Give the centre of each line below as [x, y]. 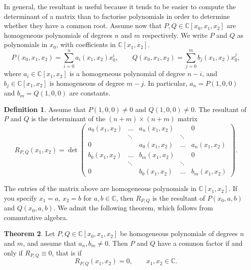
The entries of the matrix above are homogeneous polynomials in [100, 188]
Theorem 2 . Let [30, 233]
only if [13, 252]
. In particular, [165, 83]
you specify [21, 198]
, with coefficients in [86, 44]
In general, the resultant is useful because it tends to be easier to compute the [120, 6]
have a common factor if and [200, 243]
